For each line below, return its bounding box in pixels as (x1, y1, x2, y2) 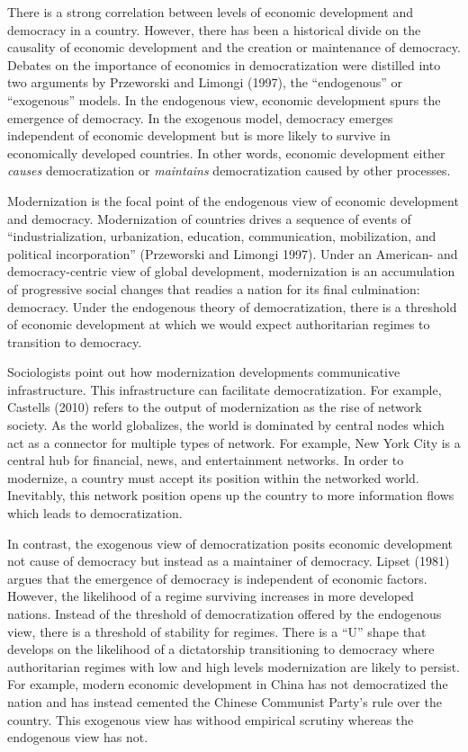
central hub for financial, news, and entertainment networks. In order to (7, 451, 404, 470)
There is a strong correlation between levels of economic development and (7, 3, 414, 21)
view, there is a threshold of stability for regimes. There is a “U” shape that (7, 622, 427, 640)
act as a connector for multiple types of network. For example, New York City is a (7, 433, 461, 452)
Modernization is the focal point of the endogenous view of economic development (7, 191, 459, 210)
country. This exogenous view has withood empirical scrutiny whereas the (7, 710, 414, 729)
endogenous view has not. (7, 728, 148, 747)
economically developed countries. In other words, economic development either (7, 143, 445, 162)
